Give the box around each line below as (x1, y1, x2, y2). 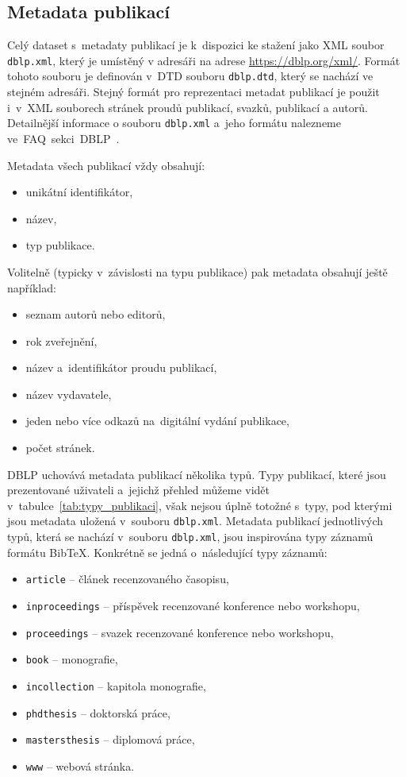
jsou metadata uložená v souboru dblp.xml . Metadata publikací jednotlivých (7, 512, 384, 529)
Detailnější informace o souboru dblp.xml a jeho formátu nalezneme (7, 114, 341, 131)
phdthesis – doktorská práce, (25, 704, 170, 721)
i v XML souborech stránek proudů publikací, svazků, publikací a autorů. (7, 99, 368, 115)
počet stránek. (25, 439, 95, 456)
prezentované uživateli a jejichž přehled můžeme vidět (7, 481, 270, 498)
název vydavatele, (25, 385, 112, 402)
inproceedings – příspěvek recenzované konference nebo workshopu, (25, 597, 360, 614)
